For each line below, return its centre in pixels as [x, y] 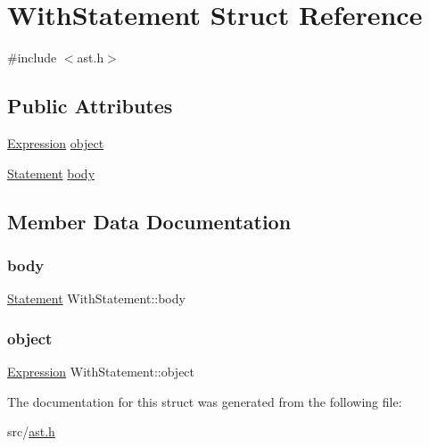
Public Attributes [90, 106]
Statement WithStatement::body [96, 298]
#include [32, 58]
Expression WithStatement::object [101, 371]
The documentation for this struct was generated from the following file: [205, 401]
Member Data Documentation [149, 221]
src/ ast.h [31, 431]
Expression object [56, 142]
